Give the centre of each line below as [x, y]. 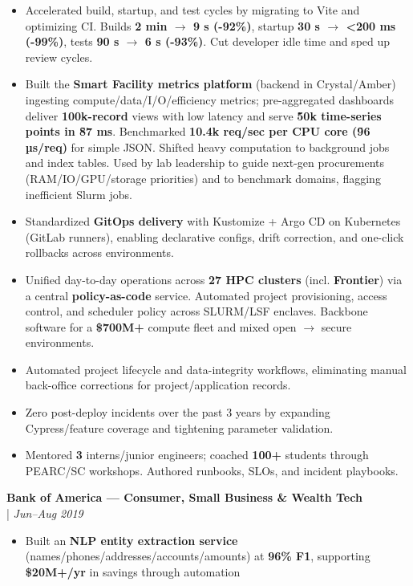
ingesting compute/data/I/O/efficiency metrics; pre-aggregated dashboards [210, 99]
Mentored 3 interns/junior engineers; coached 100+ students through [197, 455]
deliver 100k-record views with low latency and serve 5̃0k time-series [203, 115]
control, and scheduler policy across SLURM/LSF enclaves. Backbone [196, 311]
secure [336, 326]
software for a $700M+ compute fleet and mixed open [161, 326]
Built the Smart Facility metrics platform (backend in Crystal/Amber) [211, 84]
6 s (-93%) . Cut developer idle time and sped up [267, 41]
